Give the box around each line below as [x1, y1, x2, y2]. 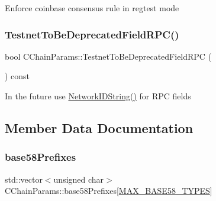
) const [5, 70, 30, 82]
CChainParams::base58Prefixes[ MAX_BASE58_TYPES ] [5, 184, 212, 197]
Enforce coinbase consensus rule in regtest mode [5, 2, 179, 14]
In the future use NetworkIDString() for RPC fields [5, 90, 191, 102]
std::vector [5, 173, 43, 185]
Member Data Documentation [5, 118, 194, 137]
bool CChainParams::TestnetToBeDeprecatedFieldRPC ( [5, 50, 212, 62]
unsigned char [53, 173, 104, 185]
